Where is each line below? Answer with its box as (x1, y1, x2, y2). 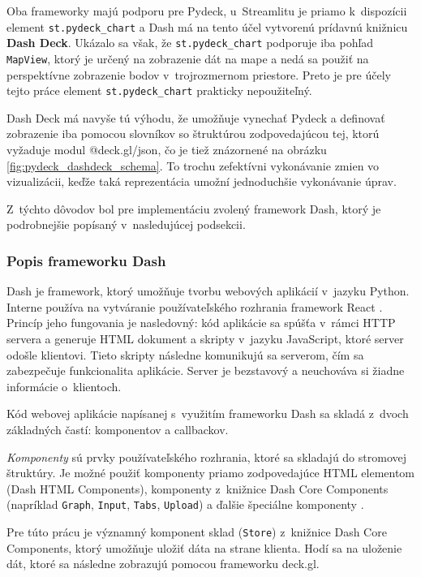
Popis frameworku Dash (6, 250, 166, 270)
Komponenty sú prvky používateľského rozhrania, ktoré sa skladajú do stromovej (6, 448, 406, 465)
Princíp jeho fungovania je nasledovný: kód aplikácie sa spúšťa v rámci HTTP (6, 314, 396, 331)
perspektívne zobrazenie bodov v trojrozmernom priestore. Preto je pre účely (6, 66, 391, 83)
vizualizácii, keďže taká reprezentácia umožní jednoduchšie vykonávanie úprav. (6, 173, 397, 190)
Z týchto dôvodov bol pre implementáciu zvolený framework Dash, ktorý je (6, 200, 381, 217)
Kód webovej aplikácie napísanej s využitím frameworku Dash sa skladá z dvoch (6, 405, 409, 422)
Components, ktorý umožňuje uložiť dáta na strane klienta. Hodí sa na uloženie (6, 539, 402, 556)
